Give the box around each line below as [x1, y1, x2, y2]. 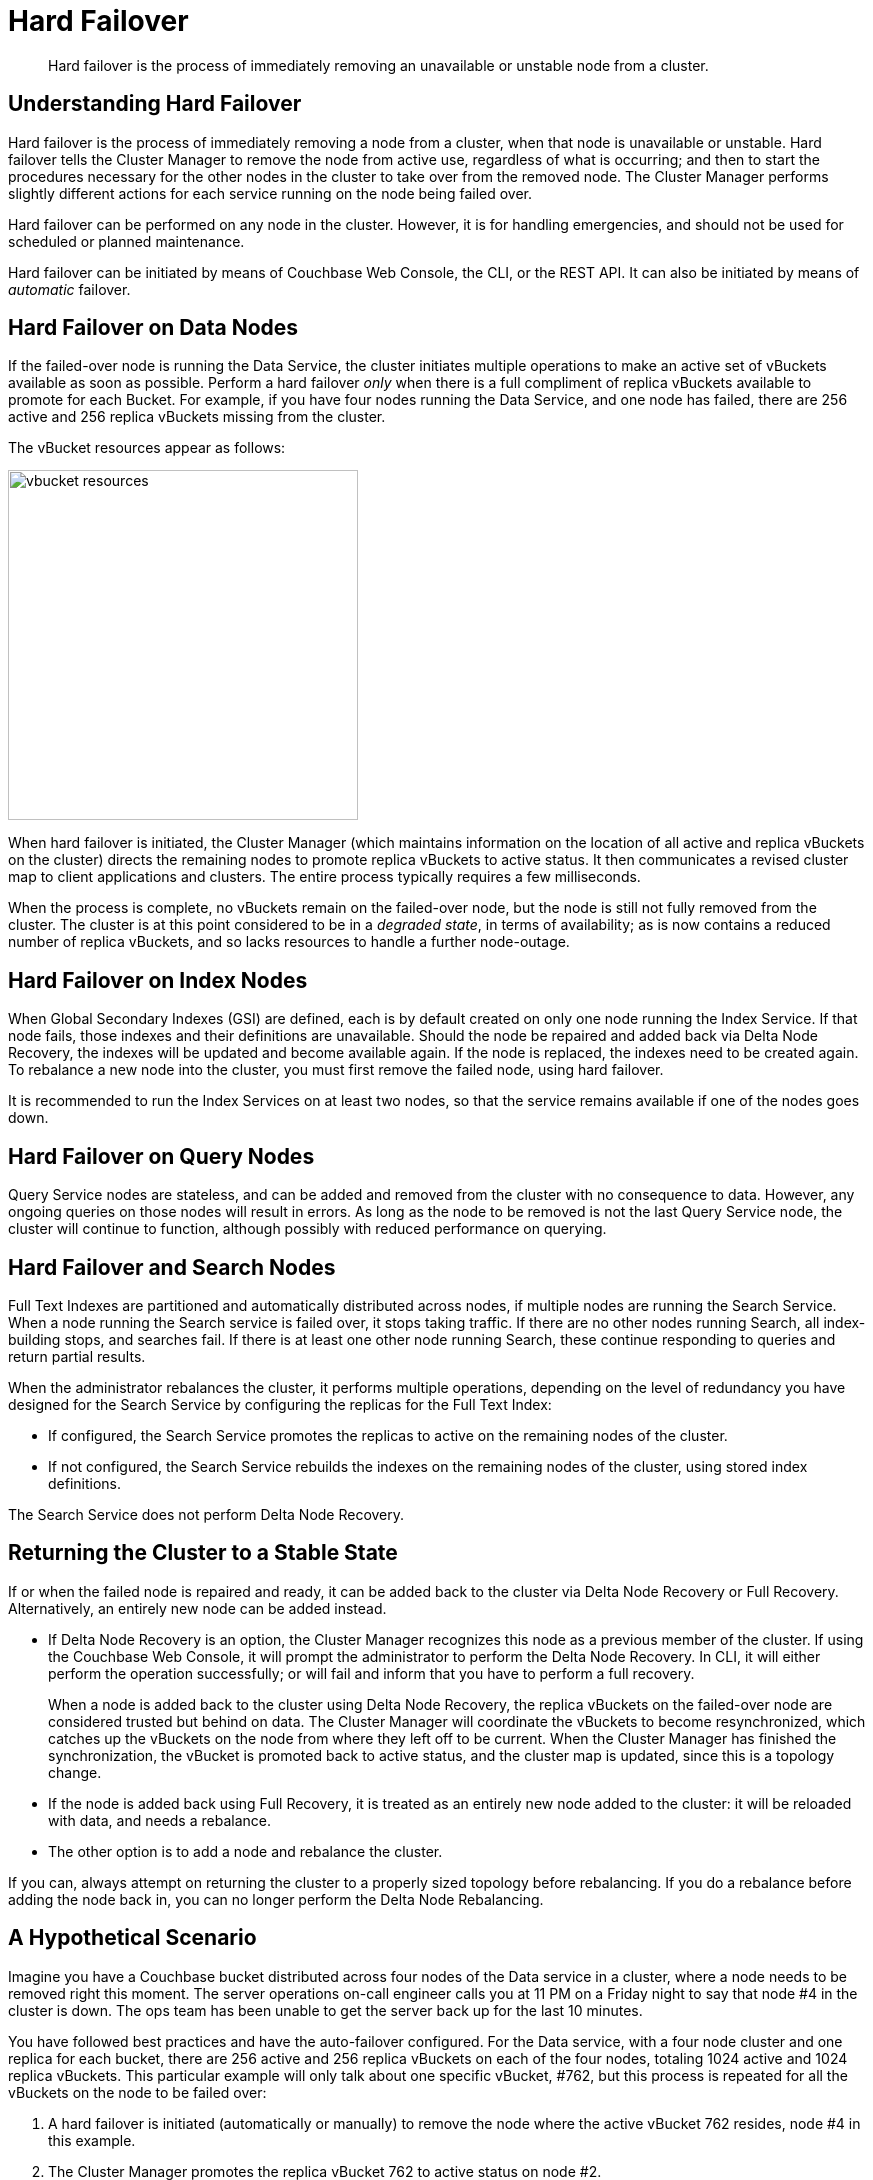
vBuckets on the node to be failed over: [8, 2083, 267, 2101]
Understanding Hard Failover [8, 91, 302, 117]
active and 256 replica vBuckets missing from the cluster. [8, 408, 386, 426]
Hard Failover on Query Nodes [8, 1143, 315, 1169]
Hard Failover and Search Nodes [8, 1254, 336, 1280]
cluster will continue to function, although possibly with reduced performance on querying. [8, 1220, 607, 1238]
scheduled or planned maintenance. [8, 232, 245, 250]
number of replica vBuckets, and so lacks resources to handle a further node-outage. [8, 933, 570, 951]
